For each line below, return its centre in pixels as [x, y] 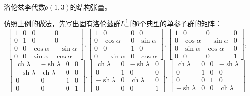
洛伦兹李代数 [24, 7]
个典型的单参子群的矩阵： [180, 23]
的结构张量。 [91, 7]
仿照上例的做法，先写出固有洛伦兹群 [62, 23]
